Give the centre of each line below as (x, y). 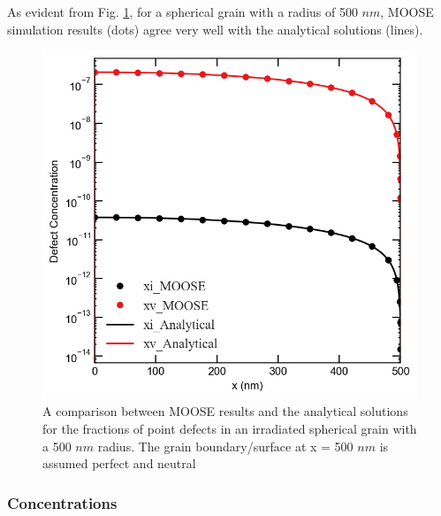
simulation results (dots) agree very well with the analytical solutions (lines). (215, 29)
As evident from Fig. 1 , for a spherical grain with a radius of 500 (182, 12)
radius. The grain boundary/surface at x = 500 (225, 446)
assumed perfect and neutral (119, 463)
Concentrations (62, 502)
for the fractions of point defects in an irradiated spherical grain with (230, 428)
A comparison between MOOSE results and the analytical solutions (225, 411)
